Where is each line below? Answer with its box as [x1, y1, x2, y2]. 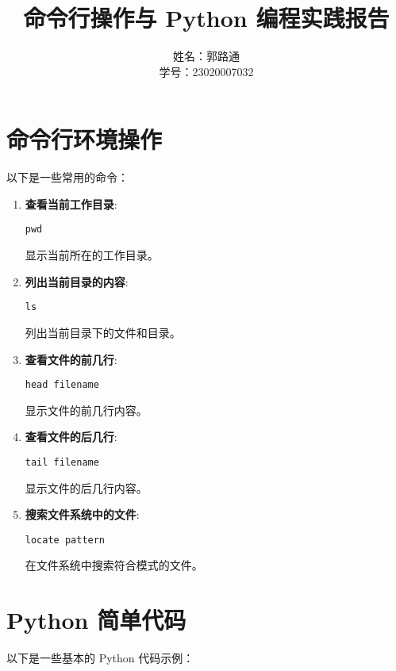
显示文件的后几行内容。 [25, 479, 148, 496]
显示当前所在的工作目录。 [25, 247, 159, 263]
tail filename [25, 456, 99, 468]
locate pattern [25, 534, 106, 546]
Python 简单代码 [6, 604, 186, 636]
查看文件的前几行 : [25, 351, 117, 367]
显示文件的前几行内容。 [25, 401, 148, 418]
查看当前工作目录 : [25, 195, 117, 212]
